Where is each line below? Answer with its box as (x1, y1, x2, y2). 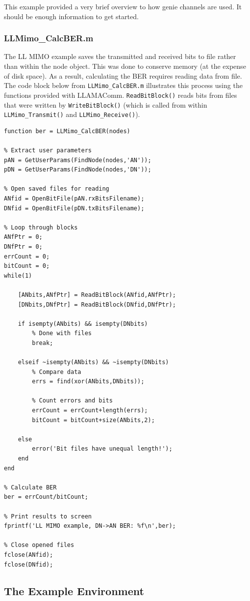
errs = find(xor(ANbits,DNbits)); (32, 378, 145, 385)
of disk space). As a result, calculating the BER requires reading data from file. (4, 70, 242, 81)
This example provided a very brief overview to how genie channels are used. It (4, 1, 242, 11)
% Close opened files (4, 542, 75, 549)
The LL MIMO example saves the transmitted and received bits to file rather (4, 51, 236, 61)
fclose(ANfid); (4, 551, 53, 558)
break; (32, 339, 53, 346)
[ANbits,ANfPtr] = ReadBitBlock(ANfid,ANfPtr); (18, 291, 176, 298)
